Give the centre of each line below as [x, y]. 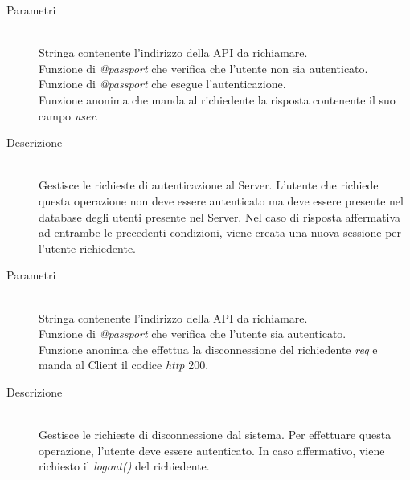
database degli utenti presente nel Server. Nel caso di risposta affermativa [220, 216]
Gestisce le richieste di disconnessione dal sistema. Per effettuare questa [215, 435]
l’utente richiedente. [87, 248]
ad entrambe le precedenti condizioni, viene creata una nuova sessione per [220, 232]
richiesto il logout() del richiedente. [124, 466]
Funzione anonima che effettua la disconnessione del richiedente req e [208, 349]
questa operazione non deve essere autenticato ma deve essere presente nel [221, 200]
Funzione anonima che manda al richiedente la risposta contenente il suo [217, 99]
